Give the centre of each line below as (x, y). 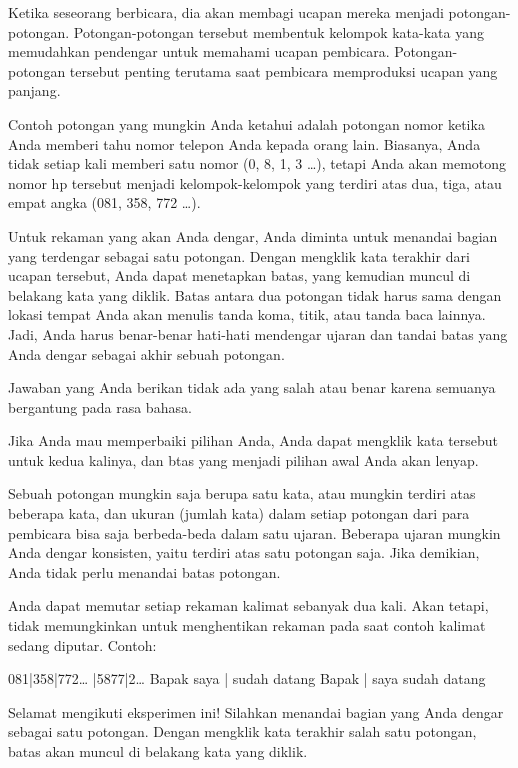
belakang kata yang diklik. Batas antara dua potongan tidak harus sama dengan (255, 294)
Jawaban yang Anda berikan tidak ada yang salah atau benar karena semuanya (252, 387)
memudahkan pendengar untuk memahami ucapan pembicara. (199, 51)
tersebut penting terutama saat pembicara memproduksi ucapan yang (283, 70)
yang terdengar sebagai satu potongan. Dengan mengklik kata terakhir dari (239, 255)
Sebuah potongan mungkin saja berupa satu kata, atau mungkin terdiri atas (242, 493)
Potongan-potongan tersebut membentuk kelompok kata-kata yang (278, 31)
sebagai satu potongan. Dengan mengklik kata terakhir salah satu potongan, (242, 731)
